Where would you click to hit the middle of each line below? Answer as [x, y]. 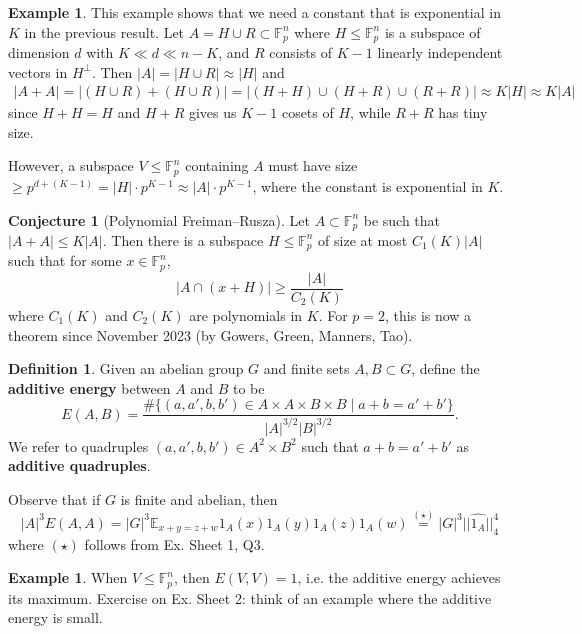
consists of [301, 52]
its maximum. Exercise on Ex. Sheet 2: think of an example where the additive [250, 597]
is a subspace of [432, 31]
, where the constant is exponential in [367, 185]
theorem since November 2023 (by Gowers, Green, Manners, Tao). [210, 334]
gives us [212, 112]
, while [370, 112]
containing [217, 165]
